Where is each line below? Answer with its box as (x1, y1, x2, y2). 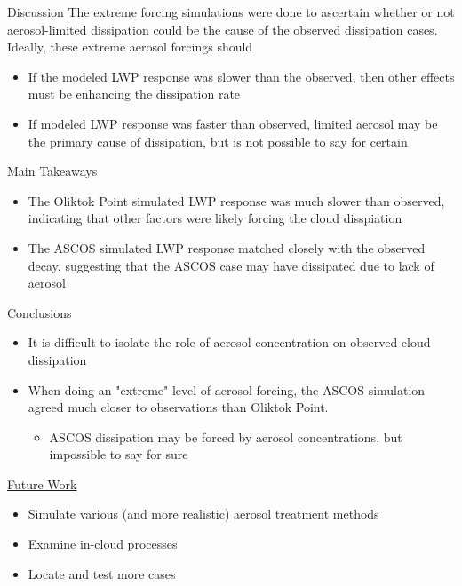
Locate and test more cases (28, 564, 176, 582)
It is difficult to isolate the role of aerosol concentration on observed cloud (28, 333, 431, 352)
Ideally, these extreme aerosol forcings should (7, 37, 253, 56)
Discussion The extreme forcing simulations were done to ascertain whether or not (7, 3, 455, 20)
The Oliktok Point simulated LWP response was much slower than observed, (28, 191, 445, 210)
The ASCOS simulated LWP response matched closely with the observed (28, 238, 426, 257)
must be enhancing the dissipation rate (28, 84, 241, 103)
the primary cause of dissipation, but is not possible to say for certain (28, 131, 408, 150)
